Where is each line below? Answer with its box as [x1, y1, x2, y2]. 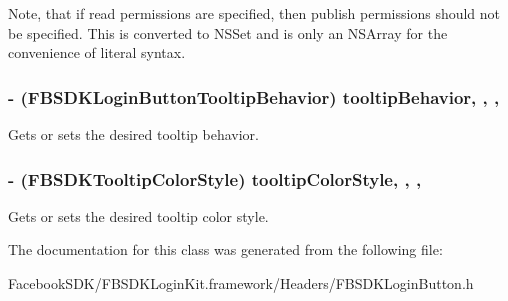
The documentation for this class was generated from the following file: [8, 239, 443, 260]
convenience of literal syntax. [8, 42, 186, 63]
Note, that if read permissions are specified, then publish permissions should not [8, 3, 501, 23]
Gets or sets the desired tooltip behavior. [8, 124, 259, 144]
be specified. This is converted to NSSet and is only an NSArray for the [8, 22, 448, 43]
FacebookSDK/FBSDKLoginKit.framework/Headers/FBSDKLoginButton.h [8, 273, 474, 293]
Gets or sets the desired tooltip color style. [8, 205, 269, 226]
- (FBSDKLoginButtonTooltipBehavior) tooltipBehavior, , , [8, 84, 500, 109]
